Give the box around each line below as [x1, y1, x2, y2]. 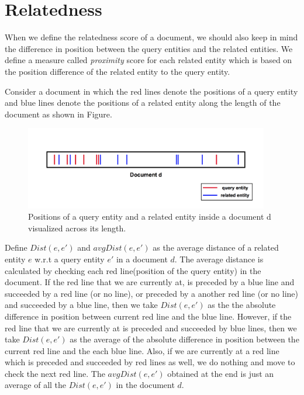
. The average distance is [174, 252, 264, 265]
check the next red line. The [5, 367, 105, 379]
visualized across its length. [28, 221, 126, 234]
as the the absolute [208, 299, 276, 311]
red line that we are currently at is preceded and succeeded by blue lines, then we [5, 321, 297, 334]
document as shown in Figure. [5, 108, 112, 120]
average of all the [5, 379, 67, 391]
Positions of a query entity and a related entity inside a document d [28, 210, 271, 223]
